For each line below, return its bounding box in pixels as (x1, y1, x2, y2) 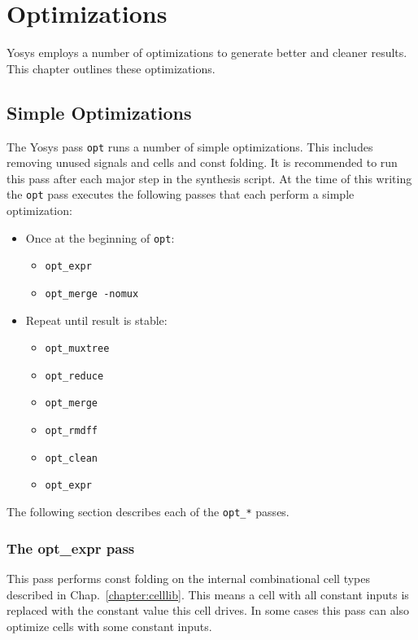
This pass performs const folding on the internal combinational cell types (7, 569, 371, 586)
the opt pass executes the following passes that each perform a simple (7, 186, 355, 203)
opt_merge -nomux (45, 287, 139, 300)
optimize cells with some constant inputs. (7, 617, 212, 634)
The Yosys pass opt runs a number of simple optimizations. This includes (7, 138, 373, 155)
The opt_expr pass (7, 537, 135, 558)
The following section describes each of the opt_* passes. (7, 503, 290, 520)
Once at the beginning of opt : (25, 229, 175, 246)
